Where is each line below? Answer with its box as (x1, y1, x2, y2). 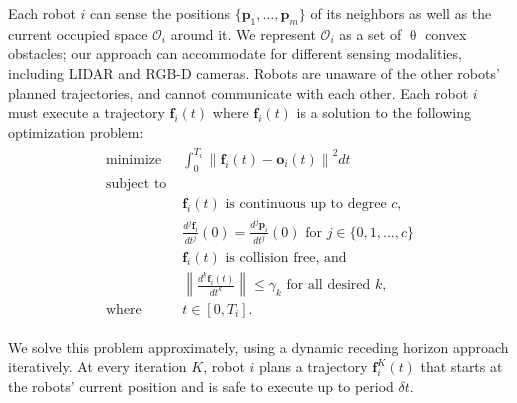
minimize (106, 152, 162, 167)
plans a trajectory (259, 356, 368, 377)
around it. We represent (170, 23, 316, 44)
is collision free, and (225, 250, 347, 265)
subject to (106, 176, 167, 191)
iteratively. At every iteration (8, 356, 187, 377)
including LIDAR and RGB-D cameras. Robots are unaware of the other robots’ (8, 62, 500, 83)
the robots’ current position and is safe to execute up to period (8, 375, 394, 396)
